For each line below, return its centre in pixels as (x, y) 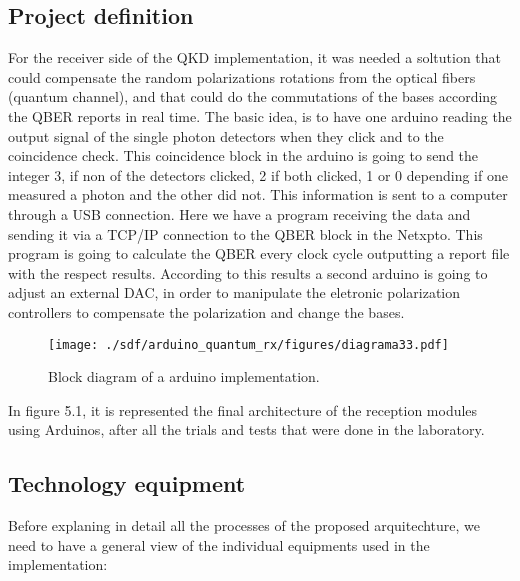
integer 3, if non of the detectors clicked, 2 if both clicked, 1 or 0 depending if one (258, 174)
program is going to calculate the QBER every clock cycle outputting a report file (259, 253)
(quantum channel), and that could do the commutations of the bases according (253, 96)
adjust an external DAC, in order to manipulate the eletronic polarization (234, 292)
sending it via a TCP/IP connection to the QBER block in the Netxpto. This (245, 233)
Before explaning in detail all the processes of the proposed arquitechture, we (244, 525)
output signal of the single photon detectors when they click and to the (226, 135)
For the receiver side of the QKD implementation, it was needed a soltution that (255, 57)
